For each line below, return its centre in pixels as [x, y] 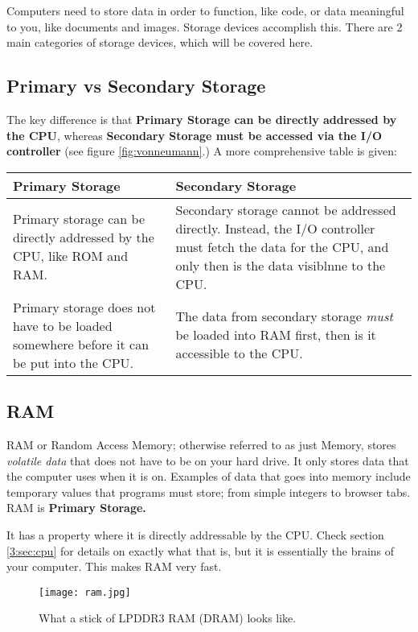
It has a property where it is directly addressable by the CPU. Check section [195, 534]
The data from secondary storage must [284, 316]
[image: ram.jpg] [85, 592]
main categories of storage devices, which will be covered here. [160, 42]
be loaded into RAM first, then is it [276, 335]
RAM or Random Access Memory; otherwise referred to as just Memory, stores [201, 444]
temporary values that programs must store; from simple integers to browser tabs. [209, 492]
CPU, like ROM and [71, 256]
